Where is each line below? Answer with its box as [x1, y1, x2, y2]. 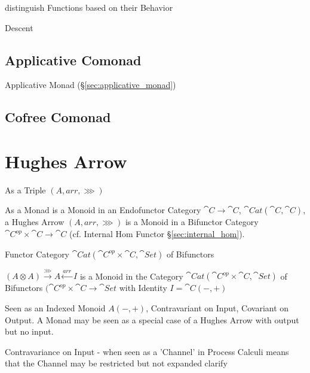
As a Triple [5, 183, 46, 196]
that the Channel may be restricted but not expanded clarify [5, 357, 228, 369]
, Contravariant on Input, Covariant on [146, 302, 289, 314]
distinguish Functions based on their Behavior [5, 1, 173, 13]
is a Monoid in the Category [79, 269, 183, 282]
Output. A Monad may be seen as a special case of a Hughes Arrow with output [5, 313, 299, 326]
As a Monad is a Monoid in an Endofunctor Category [5, 204, 201, 216]
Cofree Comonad [5, 108, 111, 126]
